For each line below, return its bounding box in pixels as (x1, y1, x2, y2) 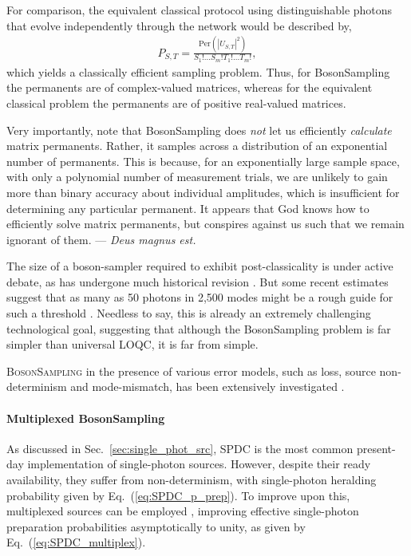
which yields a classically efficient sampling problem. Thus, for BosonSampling (6, 63, 390, 80)
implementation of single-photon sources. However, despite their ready (27, 455, 371, 472)
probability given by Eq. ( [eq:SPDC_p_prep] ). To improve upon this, (6, 487, 350, 503)
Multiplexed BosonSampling (6, 409, 165, 426)
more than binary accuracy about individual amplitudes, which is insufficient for (6, 183, 400, 200)
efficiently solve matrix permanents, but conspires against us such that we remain (6, 215, 405, 232)
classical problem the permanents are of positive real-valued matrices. (6, 94, 346, 111)
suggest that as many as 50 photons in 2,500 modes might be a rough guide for (6, 289, 393, 306)
